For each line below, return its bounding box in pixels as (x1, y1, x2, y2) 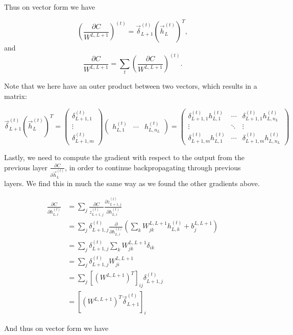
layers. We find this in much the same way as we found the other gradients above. (4, 177, 260, 188)
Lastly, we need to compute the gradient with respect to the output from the (4, 152, 245, 163)
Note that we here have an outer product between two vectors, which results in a (4, 81, 257, 91)
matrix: (4, 91, 27, 101)
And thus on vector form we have (4, 322, 109, 333)
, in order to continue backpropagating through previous (65, 162, 241, 172)
